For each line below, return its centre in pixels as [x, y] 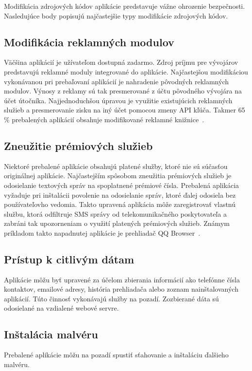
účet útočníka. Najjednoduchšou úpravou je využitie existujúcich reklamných [118, 100]
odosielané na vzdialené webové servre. [61, 308]
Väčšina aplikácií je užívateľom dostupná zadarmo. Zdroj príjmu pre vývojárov [121, 62]
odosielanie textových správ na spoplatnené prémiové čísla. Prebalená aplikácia [122, 185]
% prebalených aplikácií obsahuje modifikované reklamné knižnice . [104, 119]
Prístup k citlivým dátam [69, 259]
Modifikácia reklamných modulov [89, 42]
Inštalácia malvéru [51, 334]
